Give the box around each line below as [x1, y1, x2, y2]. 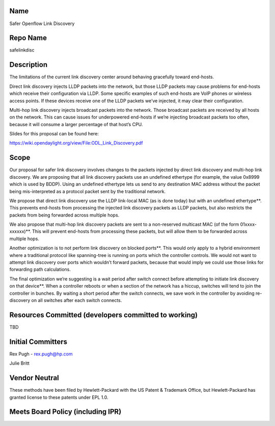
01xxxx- [240, 221, 257, 227]
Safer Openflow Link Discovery [9, 20, 75, 27]
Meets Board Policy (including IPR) [9, 408, 122, 416]
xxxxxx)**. [9, 228, 32, 234]
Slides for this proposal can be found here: [9, 131, 99, 137]
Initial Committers [9, 337, 68, 346]
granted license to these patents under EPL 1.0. [9, 394, 108, 400]
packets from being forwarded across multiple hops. [9, 212, 120, 218]
